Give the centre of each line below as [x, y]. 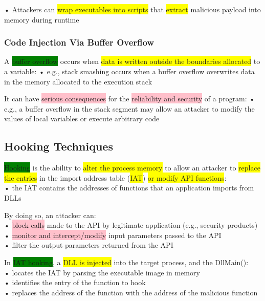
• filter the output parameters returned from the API [89, 245]
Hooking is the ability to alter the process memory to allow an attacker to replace [132, 168]
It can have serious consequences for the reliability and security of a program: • [130, 99]
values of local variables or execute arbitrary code [82, 119]
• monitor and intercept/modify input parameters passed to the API [113, 235]
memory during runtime [42, 19]
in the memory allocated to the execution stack [78, 81]
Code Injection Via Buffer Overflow [79, 42]
